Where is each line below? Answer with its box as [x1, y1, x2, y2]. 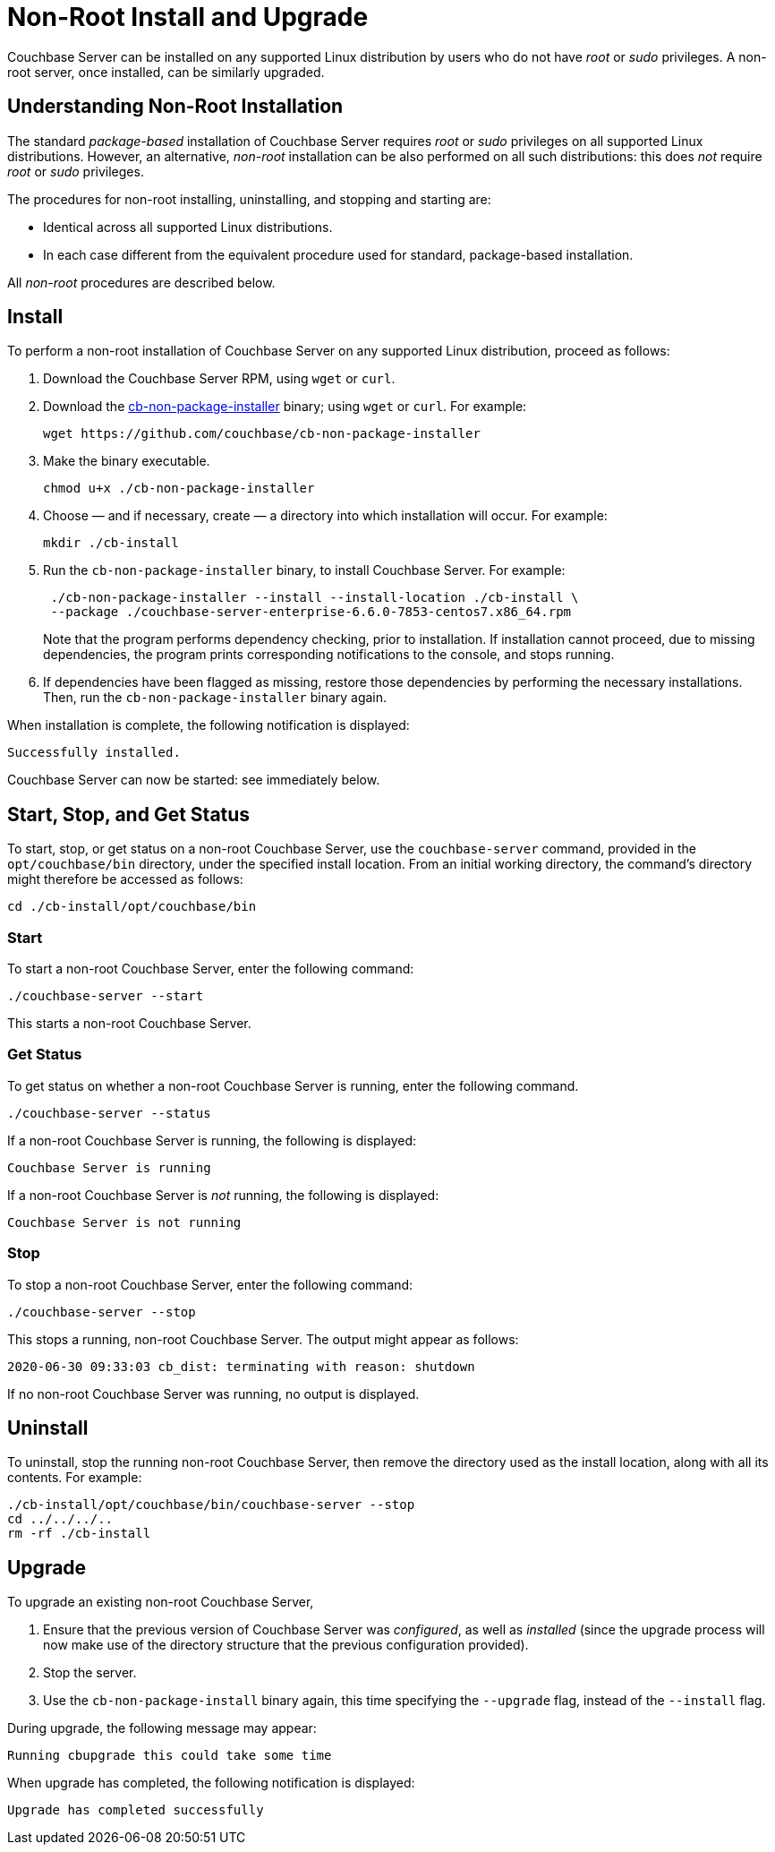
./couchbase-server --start [7, 989, 204, 1004]
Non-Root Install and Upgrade [7, 2, 369, 32]
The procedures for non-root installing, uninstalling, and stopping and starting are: [7, 191, 491, 207]
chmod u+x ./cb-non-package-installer [43, 481, 315, 496]
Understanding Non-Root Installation [7, 95, 344, 118]
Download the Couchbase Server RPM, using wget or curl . [43, 371, 396, 387]
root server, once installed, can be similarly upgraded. [7, 64, 325, 80]
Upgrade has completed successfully [7, 1803, 264, 1818]
